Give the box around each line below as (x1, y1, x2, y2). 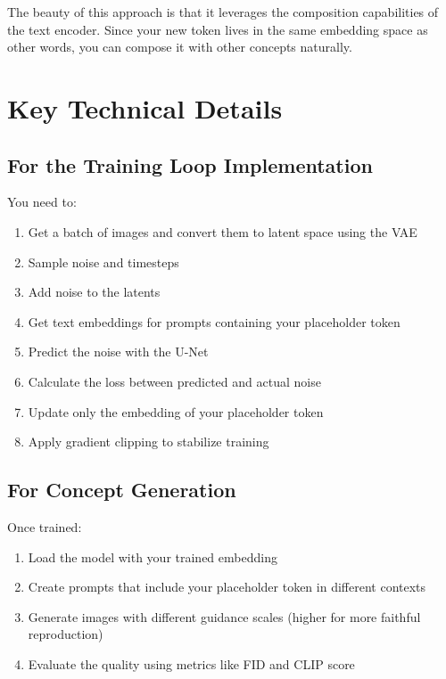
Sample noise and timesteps (28, 252, 179, 271)
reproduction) (28, 625, 103, 643)
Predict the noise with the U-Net (28, 342, 209, 361)
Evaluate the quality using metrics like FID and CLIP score (28, 654, 355, 673)
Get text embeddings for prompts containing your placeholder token (28, 312, 401, 331)
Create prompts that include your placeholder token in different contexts (28, 577, 426, 596)
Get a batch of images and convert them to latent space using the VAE (28, 222, 417, 241)
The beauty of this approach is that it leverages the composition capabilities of (7, 3, 439, 20)
